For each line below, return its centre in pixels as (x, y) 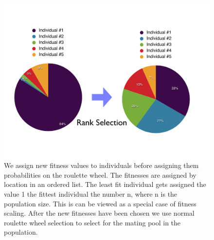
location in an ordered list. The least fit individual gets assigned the (105, 184)
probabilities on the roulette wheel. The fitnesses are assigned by (100, 175)
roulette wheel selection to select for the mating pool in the (92, 222)
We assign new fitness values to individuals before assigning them (101, 165)
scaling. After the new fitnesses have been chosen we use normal (99, 213)
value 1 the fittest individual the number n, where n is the (91, 194)
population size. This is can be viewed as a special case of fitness (100, 203)
